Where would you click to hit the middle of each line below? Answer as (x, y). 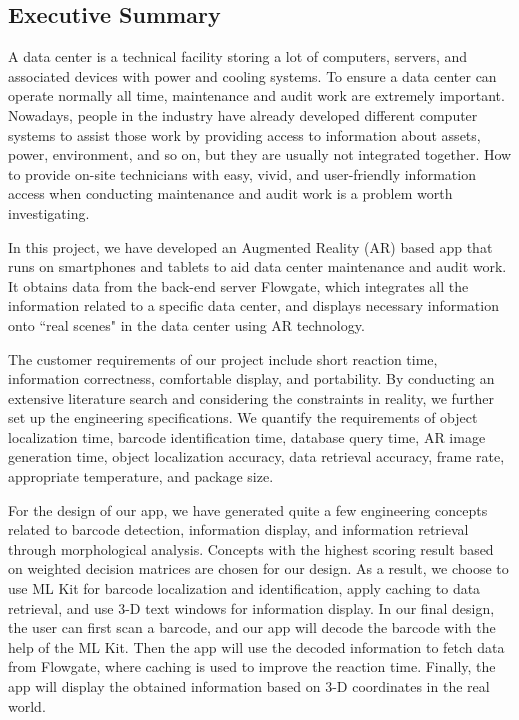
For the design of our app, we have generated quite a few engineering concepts (248, 509)
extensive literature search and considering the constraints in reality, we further (251, 397)
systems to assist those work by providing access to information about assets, (244, 134)
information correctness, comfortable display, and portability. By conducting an (251, 378)
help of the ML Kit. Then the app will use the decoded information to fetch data (256, 646)
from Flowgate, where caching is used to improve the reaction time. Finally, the (252, 666)
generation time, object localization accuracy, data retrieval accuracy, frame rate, (256, 456)
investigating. (49, 212)
